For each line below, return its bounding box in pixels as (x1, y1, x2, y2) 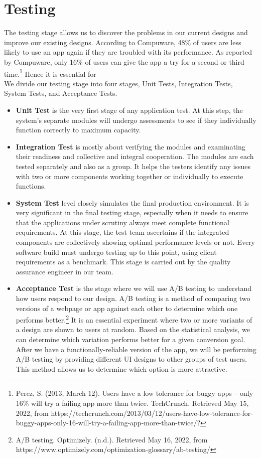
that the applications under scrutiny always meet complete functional (16, 217, 229, 227)
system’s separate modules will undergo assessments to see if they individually (16, 114, 256, 125)
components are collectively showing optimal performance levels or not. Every (16, 237, 255, 247)
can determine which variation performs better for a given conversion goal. (16, 334, 245, 345)
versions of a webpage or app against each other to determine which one (16, 302, 238, 313)
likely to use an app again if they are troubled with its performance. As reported (4, 47, 252, 57)
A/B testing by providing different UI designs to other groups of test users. (16, 354, 247, 364)
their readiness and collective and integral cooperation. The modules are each (16, 151, 254, 162)
